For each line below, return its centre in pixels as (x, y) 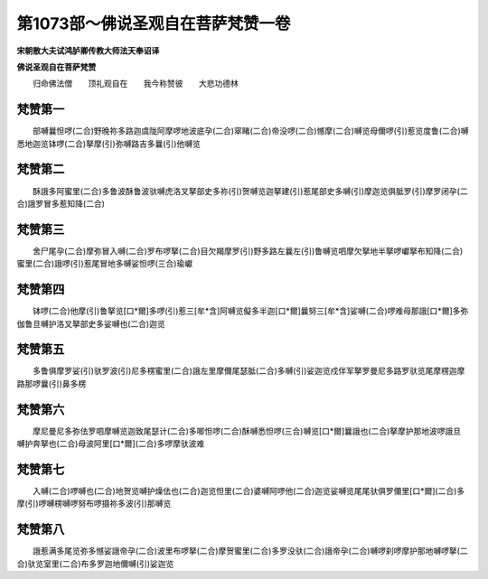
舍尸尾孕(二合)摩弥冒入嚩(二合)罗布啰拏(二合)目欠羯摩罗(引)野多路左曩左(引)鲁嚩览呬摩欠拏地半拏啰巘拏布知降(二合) (248, 251)
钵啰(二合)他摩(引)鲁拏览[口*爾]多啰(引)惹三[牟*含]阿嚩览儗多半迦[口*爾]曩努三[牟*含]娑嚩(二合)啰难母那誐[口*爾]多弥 (250, 311)
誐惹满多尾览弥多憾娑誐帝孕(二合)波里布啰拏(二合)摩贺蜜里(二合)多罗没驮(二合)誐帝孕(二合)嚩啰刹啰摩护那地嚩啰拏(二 (250, 551)
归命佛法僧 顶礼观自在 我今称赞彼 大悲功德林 (135, 84)
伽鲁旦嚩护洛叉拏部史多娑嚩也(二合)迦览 (91, 323)
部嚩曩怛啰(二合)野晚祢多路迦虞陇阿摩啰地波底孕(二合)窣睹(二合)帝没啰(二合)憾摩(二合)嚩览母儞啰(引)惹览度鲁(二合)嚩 (250, 131)
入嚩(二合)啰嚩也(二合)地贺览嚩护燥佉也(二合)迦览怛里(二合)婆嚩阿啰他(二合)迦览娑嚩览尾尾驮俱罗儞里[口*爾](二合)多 (249, 491)
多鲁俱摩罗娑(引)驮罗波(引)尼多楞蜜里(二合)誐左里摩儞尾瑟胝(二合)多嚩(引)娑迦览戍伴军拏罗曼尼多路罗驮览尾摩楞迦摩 (249, 371)
